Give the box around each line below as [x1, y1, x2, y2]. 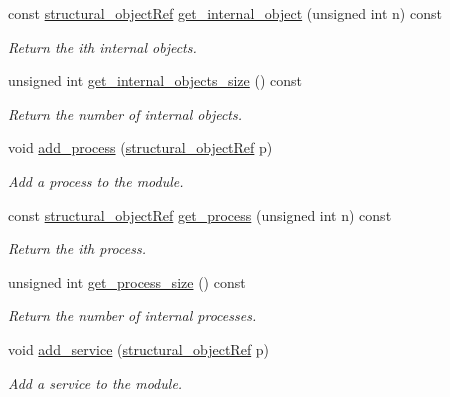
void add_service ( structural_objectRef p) [8, 338, 270, 359]
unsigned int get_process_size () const [8, 271, 246, 292]
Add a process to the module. [8, 170, 184, 191]
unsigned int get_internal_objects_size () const [8, 70, 302, 91]
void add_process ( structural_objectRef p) [8, 137, 273, 158]
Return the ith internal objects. [8, 36, 197, 57]
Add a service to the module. [8, 372, 183, 393]
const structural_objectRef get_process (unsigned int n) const [8, 204, 392, 225]
